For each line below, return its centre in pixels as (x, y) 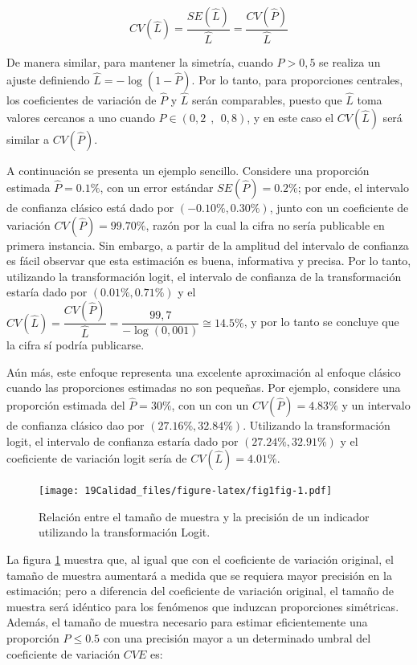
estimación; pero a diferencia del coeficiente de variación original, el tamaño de (200, 591)
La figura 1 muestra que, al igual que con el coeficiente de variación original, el (200, 559)
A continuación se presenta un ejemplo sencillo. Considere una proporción (188, 170)
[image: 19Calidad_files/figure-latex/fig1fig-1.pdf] (186, 491)
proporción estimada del (66, 404)
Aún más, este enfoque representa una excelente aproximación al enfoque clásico (204, 371)
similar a (28, 139)
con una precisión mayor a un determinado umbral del (237, 637)
